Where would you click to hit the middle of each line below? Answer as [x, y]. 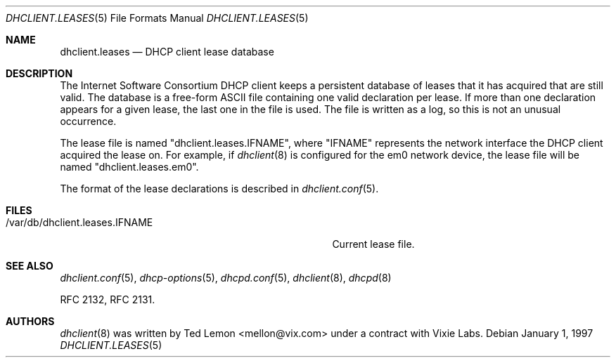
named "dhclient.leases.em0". [129, 167]
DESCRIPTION [39, 73]
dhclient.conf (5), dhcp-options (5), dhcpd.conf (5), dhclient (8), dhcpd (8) [226, 278]
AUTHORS [30, 321]
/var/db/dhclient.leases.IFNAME [79, 222]
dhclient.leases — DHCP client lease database [167, 52]
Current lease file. [373, 244]
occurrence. [88, 121]
